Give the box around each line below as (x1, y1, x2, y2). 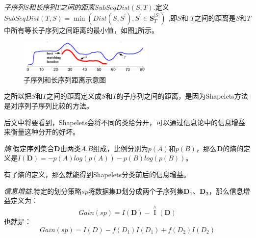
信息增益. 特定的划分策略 (4, 185, 82, 196)
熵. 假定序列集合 (4, 143, 54, 153)
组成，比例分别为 (93, 143, 148, 153)
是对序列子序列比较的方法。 (4, 100, 93, 110)
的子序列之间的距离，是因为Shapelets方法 (116, 91, 248, 101)
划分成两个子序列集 (122, 185, 184, 196)
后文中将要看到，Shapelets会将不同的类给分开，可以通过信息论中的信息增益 (4, 117, 246, 127)
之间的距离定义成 (46, 91, 102, 101)
